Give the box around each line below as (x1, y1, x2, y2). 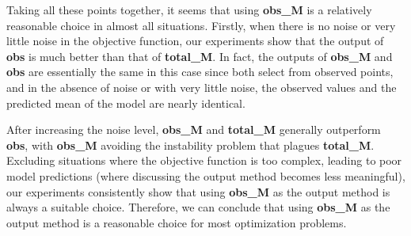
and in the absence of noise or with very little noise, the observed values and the (6, 78, 397, 95)
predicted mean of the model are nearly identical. (6, 94, 245, 111)
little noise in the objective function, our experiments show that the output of (6, 32, 384, 49)
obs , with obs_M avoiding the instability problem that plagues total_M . (6, 136, 375, 153)
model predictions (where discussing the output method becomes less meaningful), (6, 167, 405, 184)
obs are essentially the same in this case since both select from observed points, (6, 63, 394, 80)
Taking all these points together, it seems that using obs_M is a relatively (6, 2, 372, 17)
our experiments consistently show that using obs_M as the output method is (6, 183, 390, 200)
